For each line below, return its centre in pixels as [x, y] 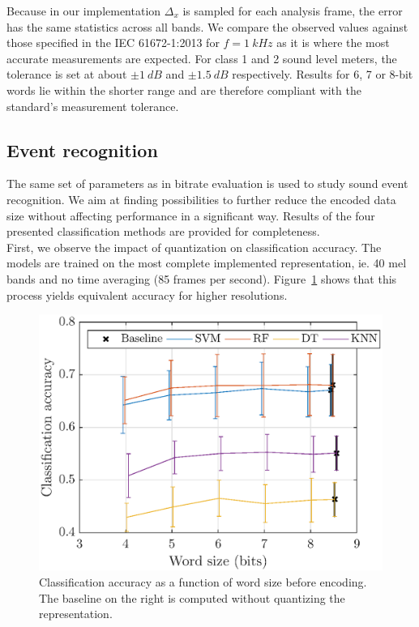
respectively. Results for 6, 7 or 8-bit [323, 74]
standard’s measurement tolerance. [93, 106]
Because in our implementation [84, 11]
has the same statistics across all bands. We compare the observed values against [207, 26]
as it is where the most [333, 43]
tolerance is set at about [67, 74]
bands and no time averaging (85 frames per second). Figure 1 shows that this [202, 278]
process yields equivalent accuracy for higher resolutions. [147, 294]
